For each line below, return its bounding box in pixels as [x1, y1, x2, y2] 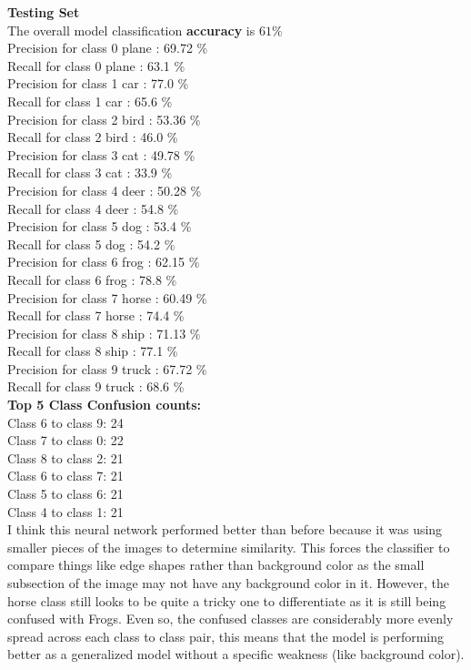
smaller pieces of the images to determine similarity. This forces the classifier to [7, 537, 450, 556]
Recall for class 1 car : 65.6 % [7, 91, 173, 110]
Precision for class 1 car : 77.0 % [7, 74, 189, 93]
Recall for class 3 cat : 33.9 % [7, 163, 173, 182]
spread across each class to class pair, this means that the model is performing [7, 626, 445, 645]
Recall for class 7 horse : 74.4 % [7, 306, 185, 325]
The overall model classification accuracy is [7, 20, 256, 39]
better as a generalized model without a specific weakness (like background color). [7, 645, 465, 664]
